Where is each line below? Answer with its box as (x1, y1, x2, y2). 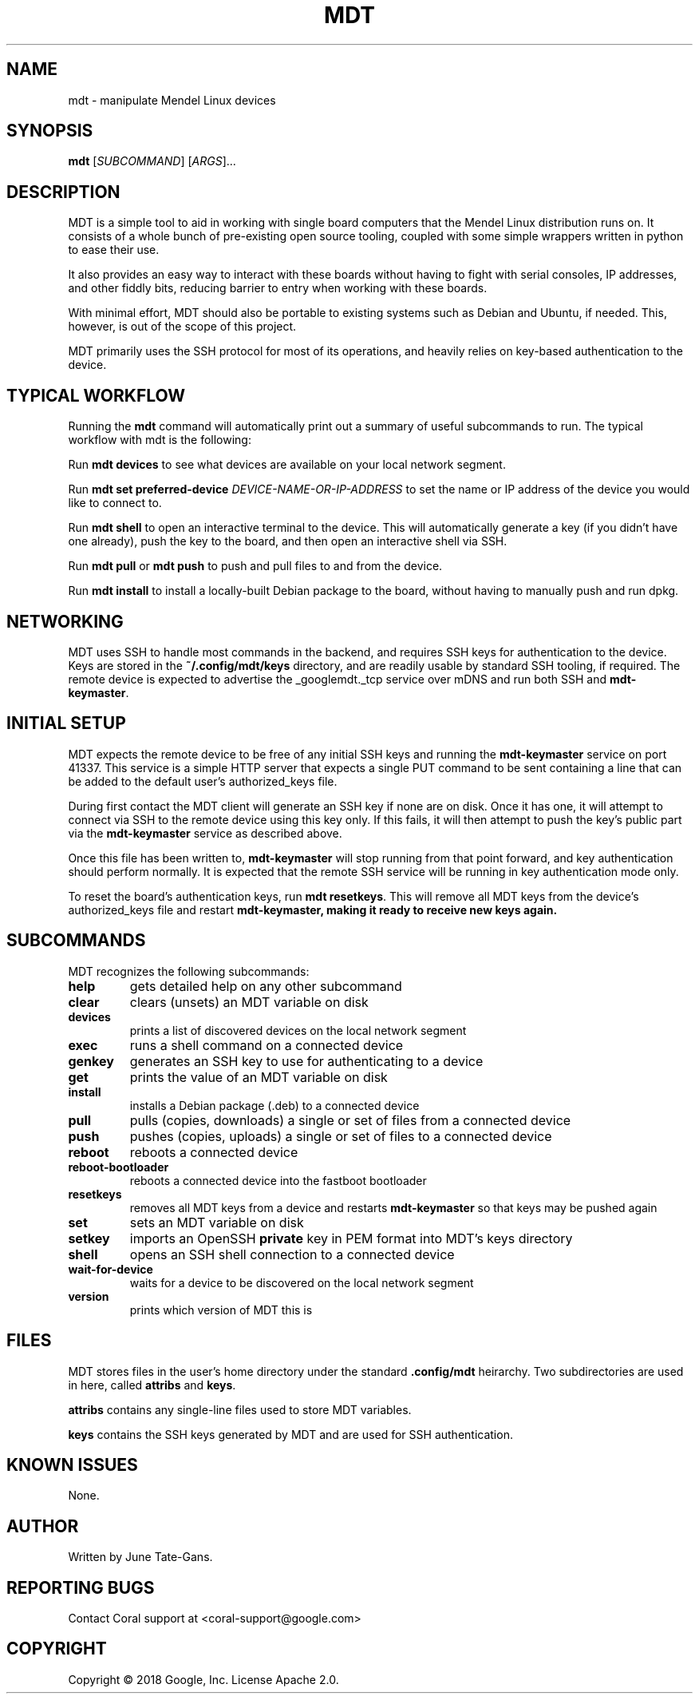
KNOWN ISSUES (6, 1454, 138, 1475)
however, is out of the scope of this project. (68, 319, 297, 334)
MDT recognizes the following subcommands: (68, 964, 310, 978)
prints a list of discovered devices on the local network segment (129, 1023, 467, 1037)
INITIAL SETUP (6, 713, 126, 734)
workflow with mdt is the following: (68, 433, 251, 447)
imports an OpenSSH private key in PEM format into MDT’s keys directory (129, 1230, 573, 1246)
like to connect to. (68, 496, 162, 510)
